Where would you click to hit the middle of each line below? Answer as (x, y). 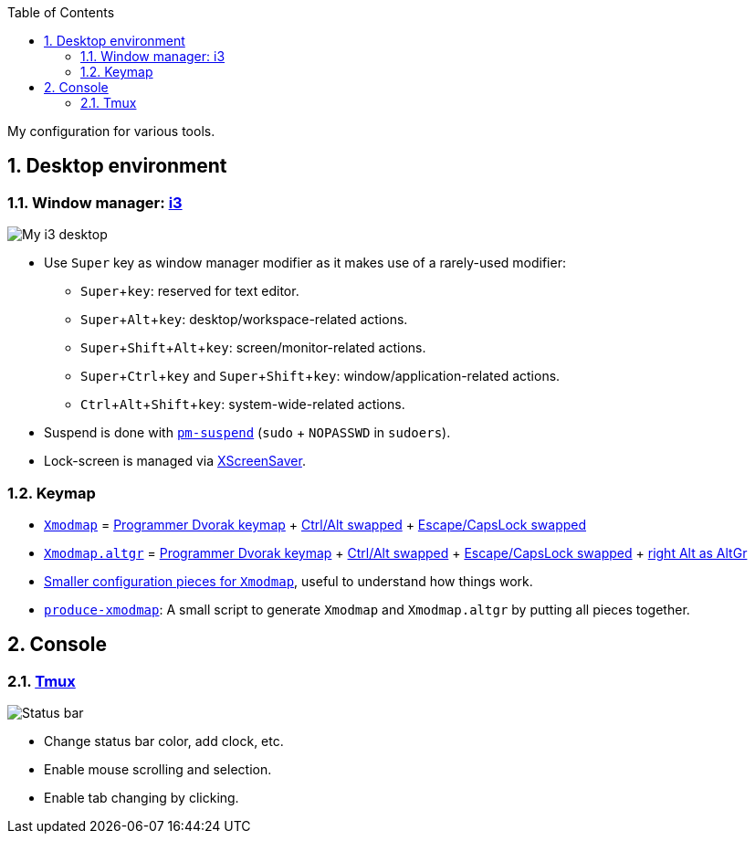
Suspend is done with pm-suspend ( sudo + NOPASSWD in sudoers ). (247, 433)
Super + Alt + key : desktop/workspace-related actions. (244, 320)
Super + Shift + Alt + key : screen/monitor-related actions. (253, 348)
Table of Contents (61, 12)
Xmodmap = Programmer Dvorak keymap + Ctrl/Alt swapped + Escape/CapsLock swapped (315, 524)
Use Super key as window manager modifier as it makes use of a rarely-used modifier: (305, 263)
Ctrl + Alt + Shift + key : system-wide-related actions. (243, 405)
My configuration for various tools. (111, 131)
